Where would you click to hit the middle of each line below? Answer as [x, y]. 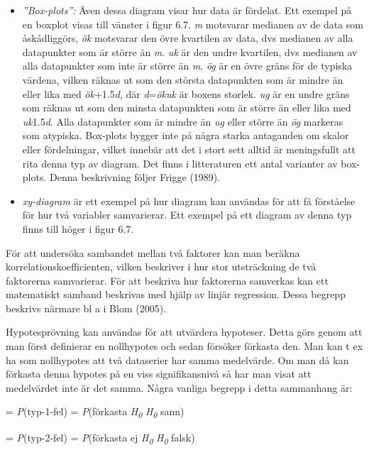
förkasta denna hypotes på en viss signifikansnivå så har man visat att [159, 374]
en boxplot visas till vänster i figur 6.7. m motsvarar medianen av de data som [193, 24]
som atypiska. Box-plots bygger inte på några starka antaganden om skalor [186, 135]
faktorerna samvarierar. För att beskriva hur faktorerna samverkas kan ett [167, 280]
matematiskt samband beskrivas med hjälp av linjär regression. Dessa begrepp [176, 294]
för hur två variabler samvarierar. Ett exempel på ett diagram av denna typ [187, 215]
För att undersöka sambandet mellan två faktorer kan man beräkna [153, 252]
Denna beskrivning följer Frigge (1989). [135, 177]
